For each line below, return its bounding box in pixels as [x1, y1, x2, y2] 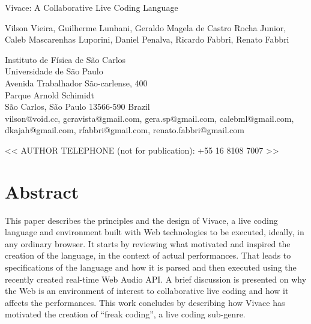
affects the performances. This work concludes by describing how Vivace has [5, 296, 285, 308]
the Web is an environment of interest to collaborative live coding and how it [5, 284, 289, 297]
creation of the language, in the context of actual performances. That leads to [5, 249, 291, 262]
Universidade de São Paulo [5, 65, 103, 77]
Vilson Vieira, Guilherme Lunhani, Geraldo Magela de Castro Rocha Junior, [5, 21, 286, 34]
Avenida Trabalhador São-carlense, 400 [5, 76, 148, 89]
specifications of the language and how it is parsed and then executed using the [5, 261, 297, 274]
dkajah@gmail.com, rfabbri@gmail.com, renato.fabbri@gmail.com [5, 124, 244, 136]
